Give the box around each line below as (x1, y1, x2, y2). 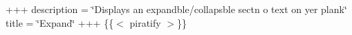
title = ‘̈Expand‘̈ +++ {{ (6, 15, 114, 30)
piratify (129, 15, 161, 30)
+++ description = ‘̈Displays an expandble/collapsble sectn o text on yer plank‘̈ (6, 2, 347, 16)
